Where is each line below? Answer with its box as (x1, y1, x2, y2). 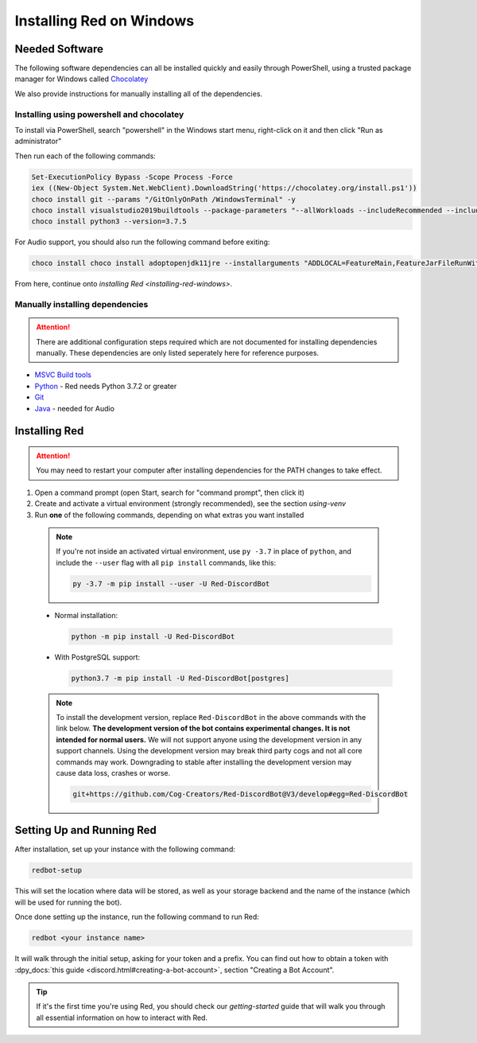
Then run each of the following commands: (14, 151, 157, 161)
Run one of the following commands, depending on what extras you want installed (34, 510, 304, 520)
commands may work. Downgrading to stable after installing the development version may (56, 757, 352, 767)
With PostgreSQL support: (54, 652, 141, 662)
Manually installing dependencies (14, 299, 149, 310)
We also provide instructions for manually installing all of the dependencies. (14, 88, 262, 99)
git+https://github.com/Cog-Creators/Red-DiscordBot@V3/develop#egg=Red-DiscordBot (72, 789, 409, 799)
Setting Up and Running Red (14, 823, 157, 837)
